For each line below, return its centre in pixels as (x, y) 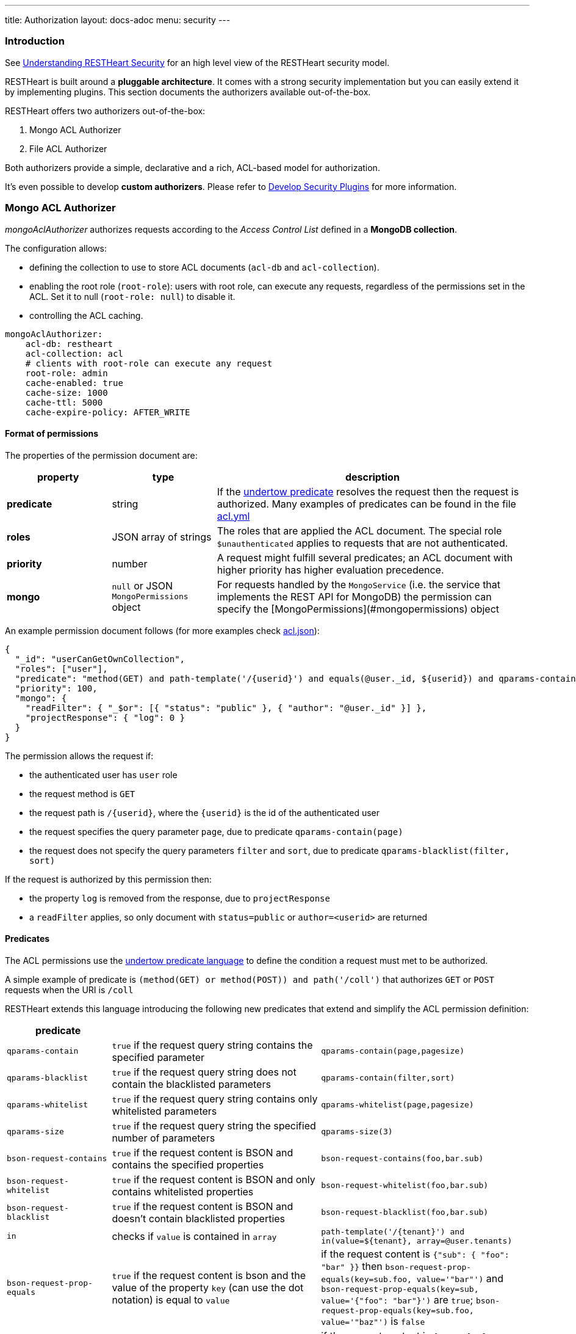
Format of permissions (52, 434)
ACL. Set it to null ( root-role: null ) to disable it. (132, 296)
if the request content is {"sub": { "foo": (415, 1254)
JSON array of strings (162, 537)
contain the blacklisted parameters (191, 1084)
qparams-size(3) (357, 1132)
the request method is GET (82, 793)
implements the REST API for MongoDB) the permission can (354, 596)
